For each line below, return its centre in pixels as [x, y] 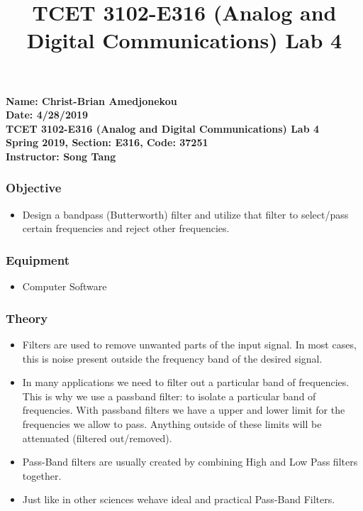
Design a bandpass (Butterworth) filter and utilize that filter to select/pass [185, 214]
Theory [27, 318]
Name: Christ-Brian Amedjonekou [91, 100]
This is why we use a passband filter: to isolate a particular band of [169, 396]
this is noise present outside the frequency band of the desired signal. [172, 358]
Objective [34, 188]
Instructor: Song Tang [61, 156]
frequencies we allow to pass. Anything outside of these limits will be [172, 423]
